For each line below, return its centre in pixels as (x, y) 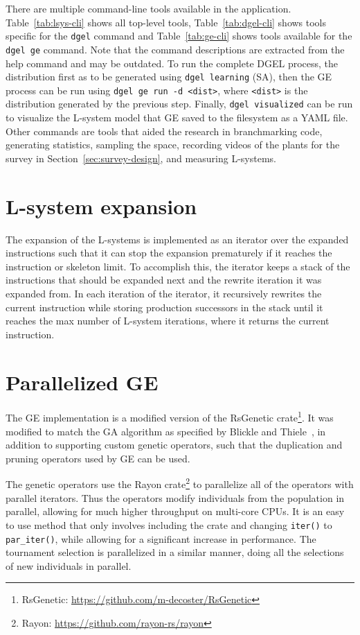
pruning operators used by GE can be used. (98, 458)
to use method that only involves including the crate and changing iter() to (169, 524)
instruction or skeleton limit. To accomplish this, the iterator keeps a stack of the (178, 266)
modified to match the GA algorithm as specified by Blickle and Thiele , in (166, 431)
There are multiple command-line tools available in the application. (148, 8)
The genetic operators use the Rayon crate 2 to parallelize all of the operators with (180, 483)
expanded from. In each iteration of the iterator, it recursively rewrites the (164, 293)
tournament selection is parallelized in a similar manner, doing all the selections (175, 552)
